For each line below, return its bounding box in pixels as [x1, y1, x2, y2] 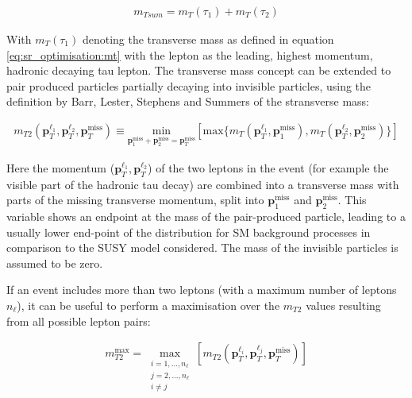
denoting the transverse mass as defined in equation [82, 31, 334, 48]
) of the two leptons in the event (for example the [148, 159, 389, 176]
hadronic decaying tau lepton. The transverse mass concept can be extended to [6, 62, 391, 79]
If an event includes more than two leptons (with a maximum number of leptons [6, 281, 397, 298]
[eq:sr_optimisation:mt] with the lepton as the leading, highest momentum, [6, 46, 373, 63]
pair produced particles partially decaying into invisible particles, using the [6, 77, 372, 94]
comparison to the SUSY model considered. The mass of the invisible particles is [6, 239, 399, 256]
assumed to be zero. [6, 254, 103, 271]
